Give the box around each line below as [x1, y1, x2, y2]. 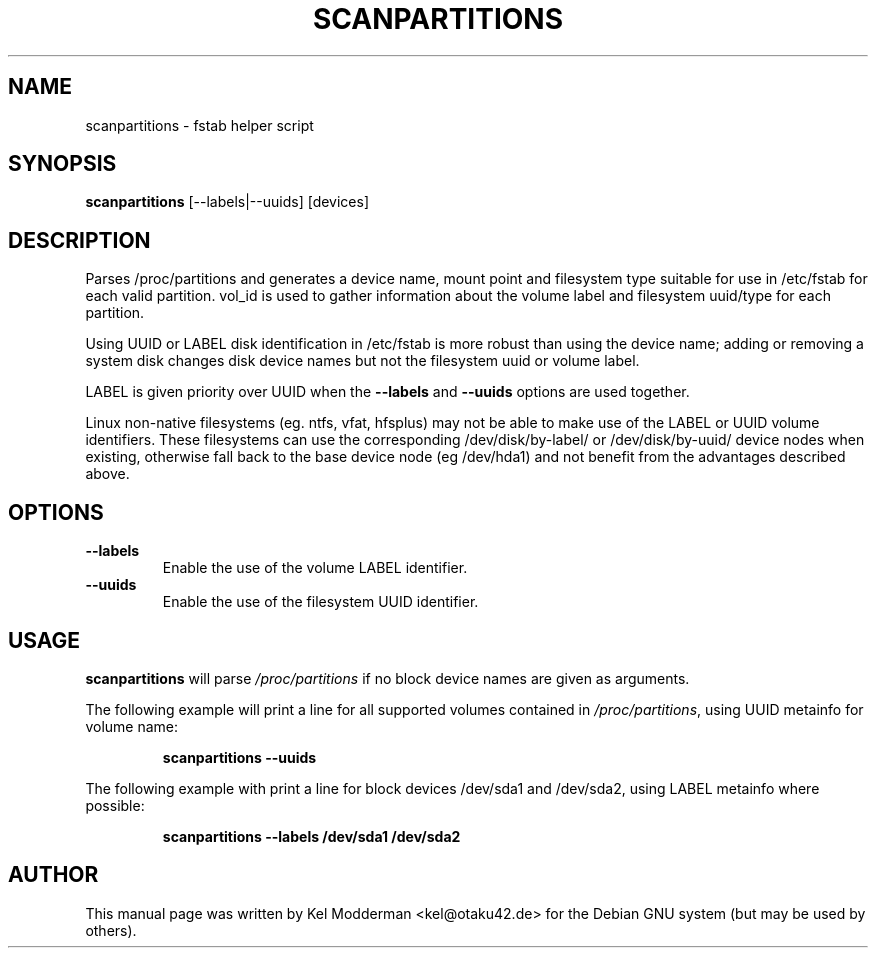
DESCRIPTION [8, 227, 151, 253]
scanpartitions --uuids [162, 748, 317, 766]
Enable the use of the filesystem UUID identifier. [162, 593, 479, 611]
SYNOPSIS [8, 151, 117, 177]
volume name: [85, 717, 179, 735]
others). [85, 921, 137, 939]
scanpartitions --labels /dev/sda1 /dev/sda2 [162, 827, 461, 845]
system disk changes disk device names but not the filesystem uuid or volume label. [85, 352, 640, 370]
